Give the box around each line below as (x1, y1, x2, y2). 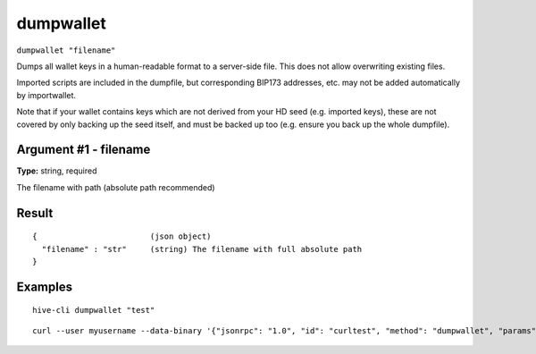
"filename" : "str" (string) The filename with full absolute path (41, 244, 363, 254)
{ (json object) (32, 232, 212, 241)
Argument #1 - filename (16, 142, 151, 157)
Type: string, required (16, 165, 97, 176)
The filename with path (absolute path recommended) (16, 181, 215, 192)
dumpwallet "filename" (16, 45, 116, 55)
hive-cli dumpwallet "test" (32, 305, 155, 316)
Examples (16, 279, 73, 294)
